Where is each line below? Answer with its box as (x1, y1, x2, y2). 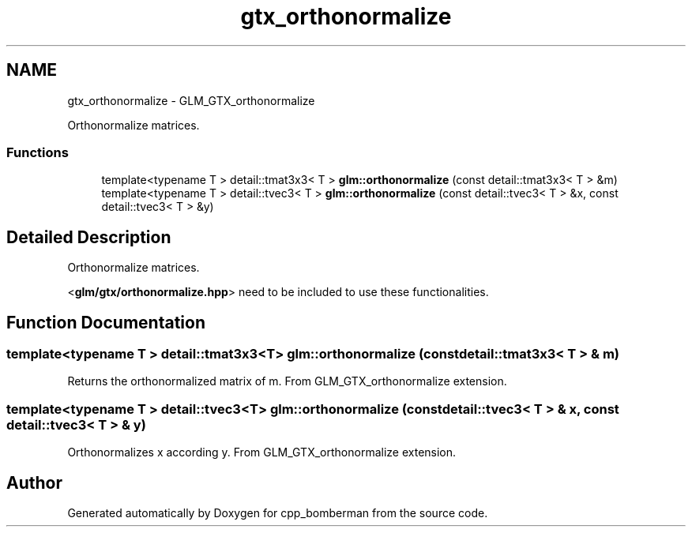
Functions (6, 144, 69, 160)
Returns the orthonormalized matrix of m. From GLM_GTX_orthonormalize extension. (67, 374, 507, 388)
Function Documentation (6, 312, 205, 332)
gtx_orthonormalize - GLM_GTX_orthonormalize (67, 93, 315, 107)
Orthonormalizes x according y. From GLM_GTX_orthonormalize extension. (67, 445, 457, 460)
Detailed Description (6, 227, 171, 247)
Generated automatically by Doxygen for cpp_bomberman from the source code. (67, 506, 488, 520)
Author (6, 472, 62, 493)
